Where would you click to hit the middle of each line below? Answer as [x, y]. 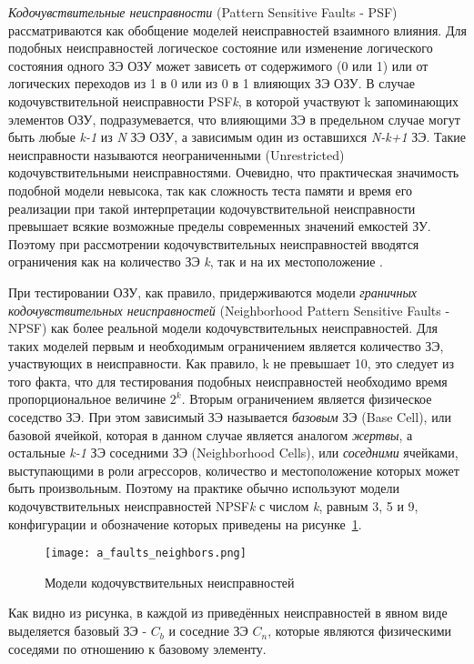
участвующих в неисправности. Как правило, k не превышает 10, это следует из [231, 363]
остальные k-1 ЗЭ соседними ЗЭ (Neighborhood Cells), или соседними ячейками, [233, 453]
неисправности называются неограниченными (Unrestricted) [176, 154]
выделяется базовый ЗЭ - [78, 631]
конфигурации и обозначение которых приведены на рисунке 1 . [185, 523]
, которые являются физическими [360, 631]
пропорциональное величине [87, 399]
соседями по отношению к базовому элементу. [137, 648]
